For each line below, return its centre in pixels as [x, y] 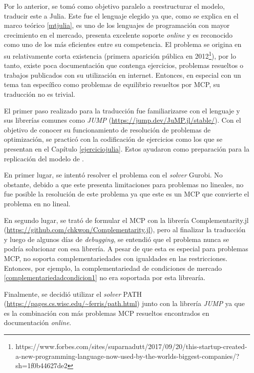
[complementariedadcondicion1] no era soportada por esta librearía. [105, 277]
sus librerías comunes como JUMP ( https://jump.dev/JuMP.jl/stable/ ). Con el [123, 120]
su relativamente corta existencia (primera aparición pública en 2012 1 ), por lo [120, 55]
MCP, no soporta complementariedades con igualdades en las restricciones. [116, 258]
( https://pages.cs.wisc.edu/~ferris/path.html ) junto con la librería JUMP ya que [125, 303]
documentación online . [38, 322]
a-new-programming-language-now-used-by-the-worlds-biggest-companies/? [127, 356]
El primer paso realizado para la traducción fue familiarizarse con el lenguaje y [122, 110]
